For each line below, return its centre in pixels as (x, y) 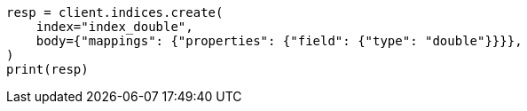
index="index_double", (114, 27)
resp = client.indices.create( (115, 12)
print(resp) (47, 69)
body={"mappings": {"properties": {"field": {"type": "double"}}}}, (279, 41)
